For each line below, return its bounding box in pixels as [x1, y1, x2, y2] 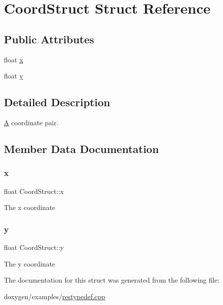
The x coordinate [4, 202, 56, 212]
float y [4, 71, 23, 81]
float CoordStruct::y [4, 242, 64, 252]
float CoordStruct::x [4, 186, 64, 196]
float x [4, 54, 23, 64]
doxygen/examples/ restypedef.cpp [4, 291, 105, 301]
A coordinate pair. [4, 117, 59, 127]
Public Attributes [4, 31, 94, 46]
